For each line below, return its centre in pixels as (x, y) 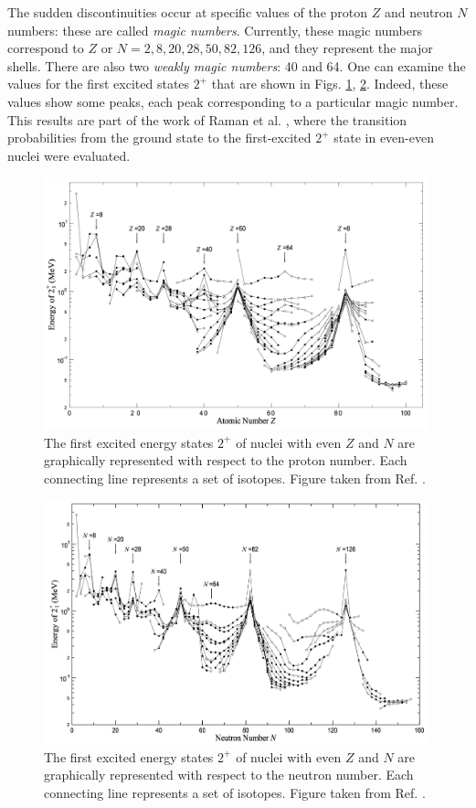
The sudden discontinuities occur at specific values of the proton (188, 12)
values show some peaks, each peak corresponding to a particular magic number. (233, 101)
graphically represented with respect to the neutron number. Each (229, 775)
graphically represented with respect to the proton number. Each (226, 460)
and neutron (418, 12)
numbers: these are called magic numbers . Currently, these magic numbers (215, 30)
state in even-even (384, 138)
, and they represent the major (347, 48)
